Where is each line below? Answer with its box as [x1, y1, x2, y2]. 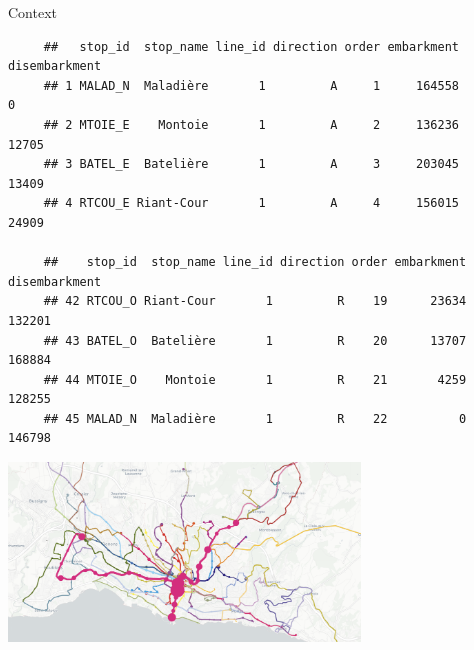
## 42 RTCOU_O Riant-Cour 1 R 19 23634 [43, 294, 467, 309]
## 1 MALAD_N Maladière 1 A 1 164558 [43, 78, 460, 93]
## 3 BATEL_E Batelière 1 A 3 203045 [43, 157, 460, 172]
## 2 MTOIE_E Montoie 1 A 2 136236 [43, 117, 460, 132]
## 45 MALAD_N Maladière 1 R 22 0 [43, 411, 467, 426]
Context [8, 2, 57, 22]
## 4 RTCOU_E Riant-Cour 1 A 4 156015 [43, 196, 460, 211]
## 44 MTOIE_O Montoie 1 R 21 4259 [43, 372, 467, 387]
